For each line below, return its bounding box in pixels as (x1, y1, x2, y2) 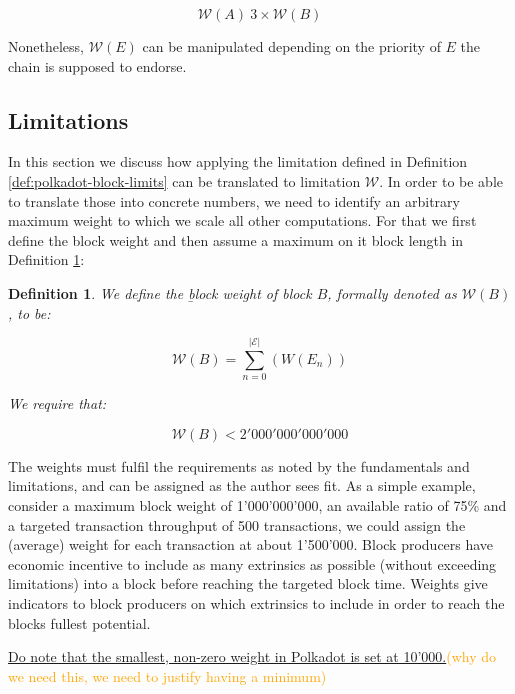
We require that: (8, 393, 107, 414)
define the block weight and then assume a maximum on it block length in (8, 229, 464, 250)
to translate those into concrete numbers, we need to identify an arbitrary (8, 190, 460, 211)
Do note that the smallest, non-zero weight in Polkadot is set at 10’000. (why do (8, 646, 496, 667)
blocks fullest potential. (8, 612, 151, 633)
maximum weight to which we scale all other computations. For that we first (8, 210, 477, 231)
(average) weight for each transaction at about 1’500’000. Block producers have (8, 534, 494, 555)
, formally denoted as (327, 282, 457, 303)
